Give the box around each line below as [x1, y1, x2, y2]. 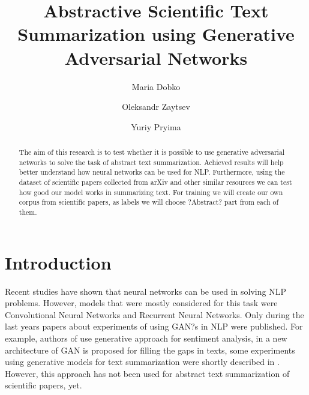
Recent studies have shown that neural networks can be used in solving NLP [5, 285, 286, 297]
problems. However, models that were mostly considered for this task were [5, 297, 278, 309]
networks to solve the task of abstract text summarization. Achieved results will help [19, 157, 284, 167]
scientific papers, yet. [5, 379, 82, 391]
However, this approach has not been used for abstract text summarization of [5, 367, 290, 379]
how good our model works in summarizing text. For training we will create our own [19, 187, 283, 197]
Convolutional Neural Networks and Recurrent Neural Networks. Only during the [5, 308, 304, 321]
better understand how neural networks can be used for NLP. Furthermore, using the [19, 167, 285, 177]
